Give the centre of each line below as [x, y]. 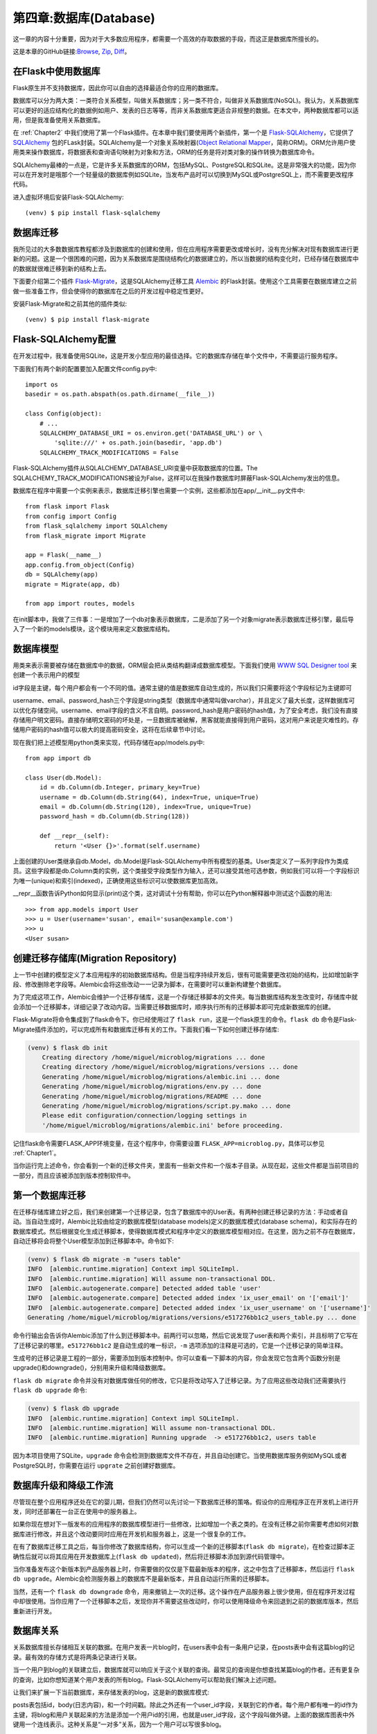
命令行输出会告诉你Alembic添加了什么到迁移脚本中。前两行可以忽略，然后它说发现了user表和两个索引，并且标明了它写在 [185, 1336]
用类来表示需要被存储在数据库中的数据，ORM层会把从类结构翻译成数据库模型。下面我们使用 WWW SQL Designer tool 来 [185, 665]
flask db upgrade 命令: [50, 1390]
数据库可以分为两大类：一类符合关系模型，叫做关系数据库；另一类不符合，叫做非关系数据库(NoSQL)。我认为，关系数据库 [186, 101]
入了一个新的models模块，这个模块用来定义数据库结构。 [93, 629]
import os [42, 385]
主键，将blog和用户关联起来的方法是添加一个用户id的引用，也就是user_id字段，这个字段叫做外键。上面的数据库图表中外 [184, 1715]
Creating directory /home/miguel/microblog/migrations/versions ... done [170, 1067]
